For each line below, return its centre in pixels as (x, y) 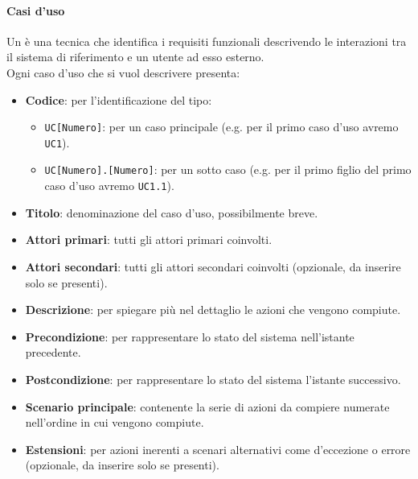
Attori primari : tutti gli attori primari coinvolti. (149, 239)
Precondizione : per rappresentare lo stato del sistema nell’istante (190, 336)
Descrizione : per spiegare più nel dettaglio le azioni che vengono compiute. (213, 310)
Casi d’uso (36, 10)
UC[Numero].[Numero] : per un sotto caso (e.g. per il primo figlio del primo (228, 169)
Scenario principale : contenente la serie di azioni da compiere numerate (207, 406)
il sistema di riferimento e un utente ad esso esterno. (135, 57)
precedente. (53, 352)
